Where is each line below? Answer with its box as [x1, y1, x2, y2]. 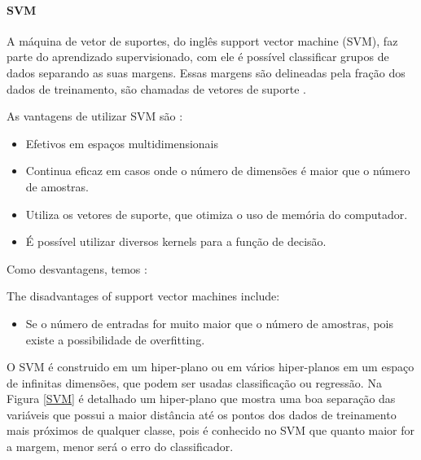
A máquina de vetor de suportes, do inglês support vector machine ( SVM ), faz [7, 32, 398, 49]
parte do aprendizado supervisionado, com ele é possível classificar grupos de [7, 48, 389, 65]
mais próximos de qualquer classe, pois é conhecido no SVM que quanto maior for [7, 422, 415, 439]
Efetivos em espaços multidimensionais [25, 134, 219, 151]
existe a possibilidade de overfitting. [25, 331, 205, 348]
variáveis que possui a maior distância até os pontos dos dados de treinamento [7, 405, 397, 423]
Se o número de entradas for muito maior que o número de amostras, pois [25, 314, 394, 331]
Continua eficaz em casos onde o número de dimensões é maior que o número [25, 162, 410, 179]
